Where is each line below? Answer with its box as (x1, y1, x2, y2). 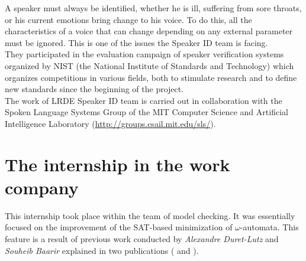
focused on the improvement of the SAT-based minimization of (5, 221, 233, 233)
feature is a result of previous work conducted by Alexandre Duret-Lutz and (5, 233, 279, 245)
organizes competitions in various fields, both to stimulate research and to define (5, 71, 297, 83)
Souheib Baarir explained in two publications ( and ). (5, 244, 199, 256)
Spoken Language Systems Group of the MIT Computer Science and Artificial (5, 106, 288, 118)
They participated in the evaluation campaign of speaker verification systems (5, 48, 284, 60)
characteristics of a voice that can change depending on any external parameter (5, 25, 293, 37)
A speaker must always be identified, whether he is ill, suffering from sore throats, (5, 2, 302, 14)
